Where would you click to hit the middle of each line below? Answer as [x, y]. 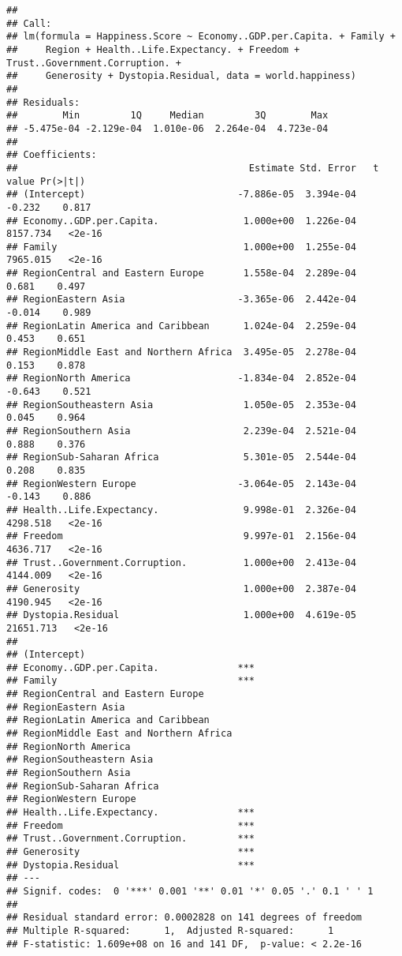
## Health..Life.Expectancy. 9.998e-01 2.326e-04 [181, 510]
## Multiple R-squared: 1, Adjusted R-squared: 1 [170, 930]
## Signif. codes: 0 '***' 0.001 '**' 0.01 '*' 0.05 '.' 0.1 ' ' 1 [190, 891]
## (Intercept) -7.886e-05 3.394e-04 [181, 195]
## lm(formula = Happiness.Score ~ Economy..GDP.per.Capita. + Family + [201, 37]
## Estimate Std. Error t [193, 168]
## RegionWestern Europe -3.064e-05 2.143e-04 [181, 484]
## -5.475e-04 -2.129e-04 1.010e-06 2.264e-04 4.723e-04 [167, 128]
